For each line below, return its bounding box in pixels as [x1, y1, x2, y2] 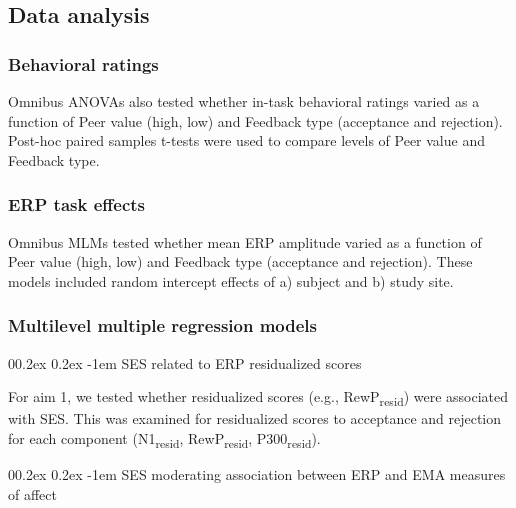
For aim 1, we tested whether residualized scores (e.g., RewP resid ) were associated [8, 386, 509, 409]
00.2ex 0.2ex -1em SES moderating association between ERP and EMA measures [8, 464, 506, 485]
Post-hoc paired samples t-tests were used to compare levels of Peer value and [8, 130, 485, 151]
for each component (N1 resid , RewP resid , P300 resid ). [8, 427, 321, 451]
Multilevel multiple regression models [8, 313, 318, 338]
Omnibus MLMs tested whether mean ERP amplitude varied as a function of [8, 231, 482, 252]
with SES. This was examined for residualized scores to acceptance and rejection [8, 408, 502, 429]
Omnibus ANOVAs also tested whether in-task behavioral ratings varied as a [8, 91, 480, 111]
